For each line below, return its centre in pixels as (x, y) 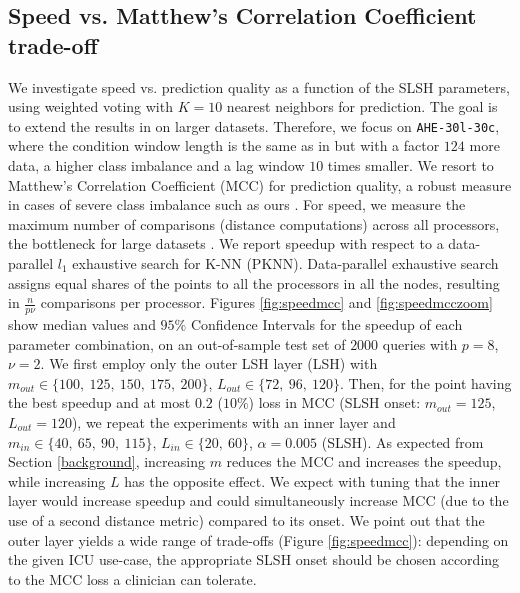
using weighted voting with (90, 106)
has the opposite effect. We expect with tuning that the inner (312, 480)
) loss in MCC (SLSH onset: (334, 402)
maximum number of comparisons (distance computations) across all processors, (254, 223)
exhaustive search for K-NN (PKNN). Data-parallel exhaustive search (285, 263)
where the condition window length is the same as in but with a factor (224, 145)
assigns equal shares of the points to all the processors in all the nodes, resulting (254, 282)
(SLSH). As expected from (402, 441)
